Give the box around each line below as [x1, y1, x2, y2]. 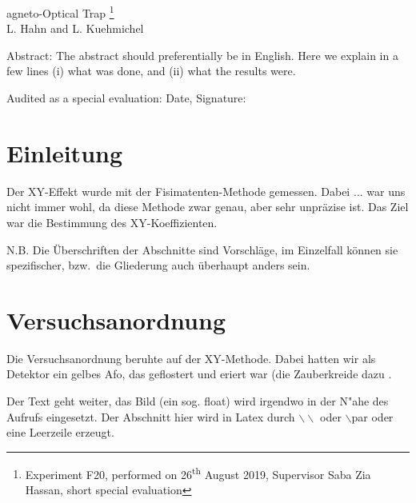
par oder [351, 408, 394, 425]
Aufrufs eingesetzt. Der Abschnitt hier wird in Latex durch [6, 408, 295, 425]
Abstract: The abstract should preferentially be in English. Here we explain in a [6, 46, 398, 63]
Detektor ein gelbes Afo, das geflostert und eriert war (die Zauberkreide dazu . [6, 365, 392, 382]
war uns [366, 182, 406, 199]
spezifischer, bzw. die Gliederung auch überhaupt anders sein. [6, 257, 310, 273]
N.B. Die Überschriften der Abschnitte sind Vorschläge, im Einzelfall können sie [6, 241, 398, 257]
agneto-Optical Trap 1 [6, 2, 114, 21]
